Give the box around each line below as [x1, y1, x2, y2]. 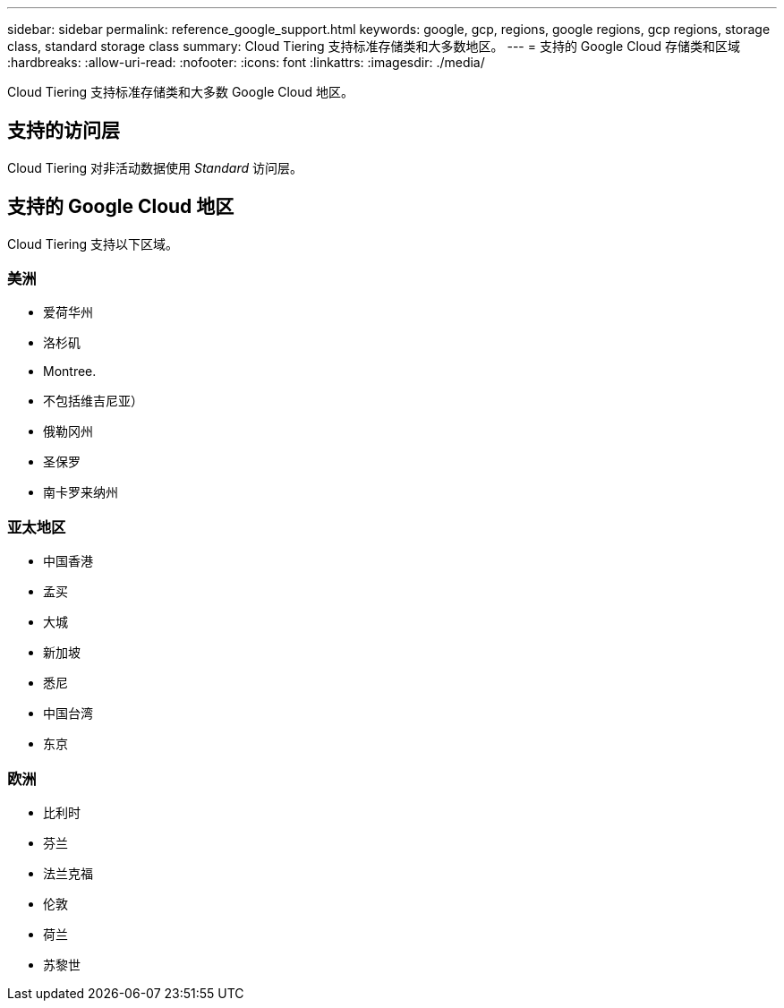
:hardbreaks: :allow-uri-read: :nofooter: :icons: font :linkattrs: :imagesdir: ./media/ [7, 55, 485, 70]
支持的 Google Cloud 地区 [7, 195, 234, 218]
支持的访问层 [7, 119, 120, 142]
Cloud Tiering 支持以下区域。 [7, 235, 178, 252]
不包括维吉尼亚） [43, 393, 143, 409]
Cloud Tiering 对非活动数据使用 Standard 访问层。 [7, 159, 303, 175]
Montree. [43, 363, 97, 380]
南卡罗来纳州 [43, 484, 118, 500]
